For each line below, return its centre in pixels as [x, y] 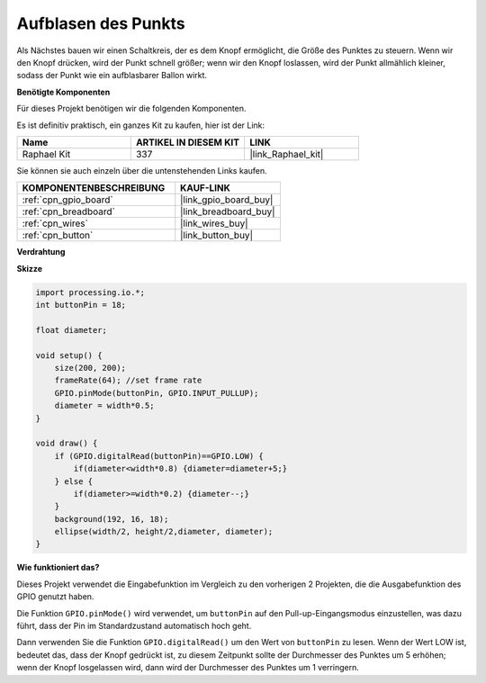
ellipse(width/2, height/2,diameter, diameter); [164, 532]
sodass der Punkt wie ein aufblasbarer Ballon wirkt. [112, 76]
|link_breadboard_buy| [228, 211]
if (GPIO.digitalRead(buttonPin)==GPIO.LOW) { [159, 456]
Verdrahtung [41, 252]
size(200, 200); [90, 368]
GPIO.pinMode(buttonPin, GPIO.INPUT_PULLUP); [157, 393]
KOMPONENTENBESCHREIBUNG [94, 188]
